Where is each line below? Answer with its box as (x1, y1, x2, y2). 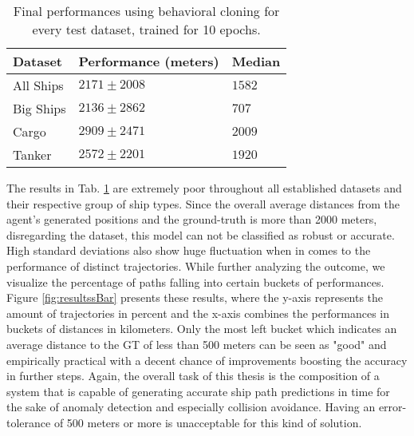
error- (378, 398, 407, 415)
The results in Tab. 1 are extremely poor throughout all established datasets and (6, 180, 402, 196)
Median (231, 52, 281, 70)
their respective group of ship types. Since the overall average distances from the (6, 195, 400, 212)
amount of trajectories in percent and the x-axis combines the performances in (6, 304, 389, 321)
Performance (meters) (78, 52, 219, 70)
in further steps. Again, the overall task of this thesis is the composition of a (6, 367, 380, 384)
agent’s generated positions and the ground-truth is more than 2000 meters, (6, 211, 377, 228)
